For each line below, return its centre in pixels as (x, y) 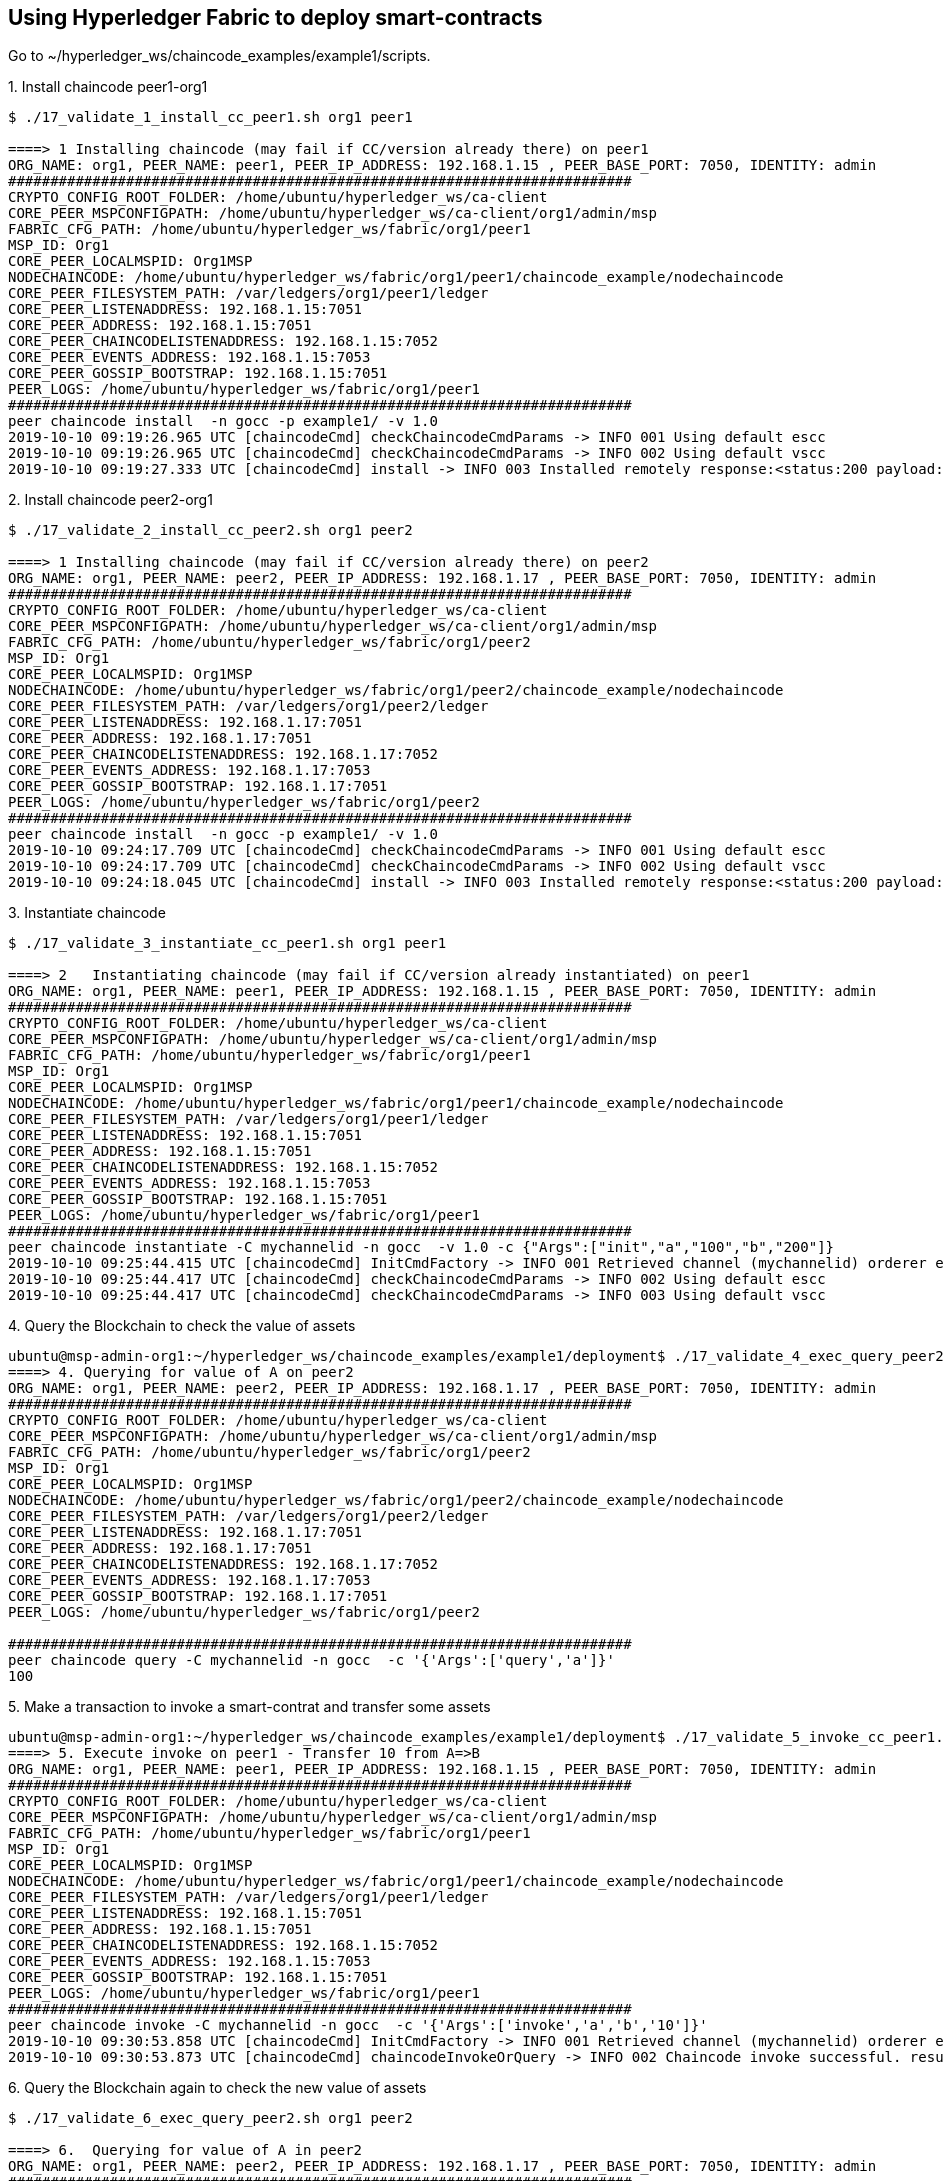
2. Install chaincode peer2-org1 (110, 500)
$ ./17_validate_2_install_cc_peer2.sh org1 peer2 (210, 530)
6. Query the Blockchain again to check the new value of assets (217, 2088)
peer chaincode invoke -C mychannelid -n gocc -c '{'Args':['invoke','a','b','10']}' (358, 2025)
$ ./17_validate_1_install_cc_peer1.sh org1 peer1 (210, 117)
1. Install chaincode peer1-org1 (108, 87)
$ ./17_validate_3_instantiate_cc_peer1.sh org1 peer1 (227, 943)
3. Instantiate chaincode (87, 913)
